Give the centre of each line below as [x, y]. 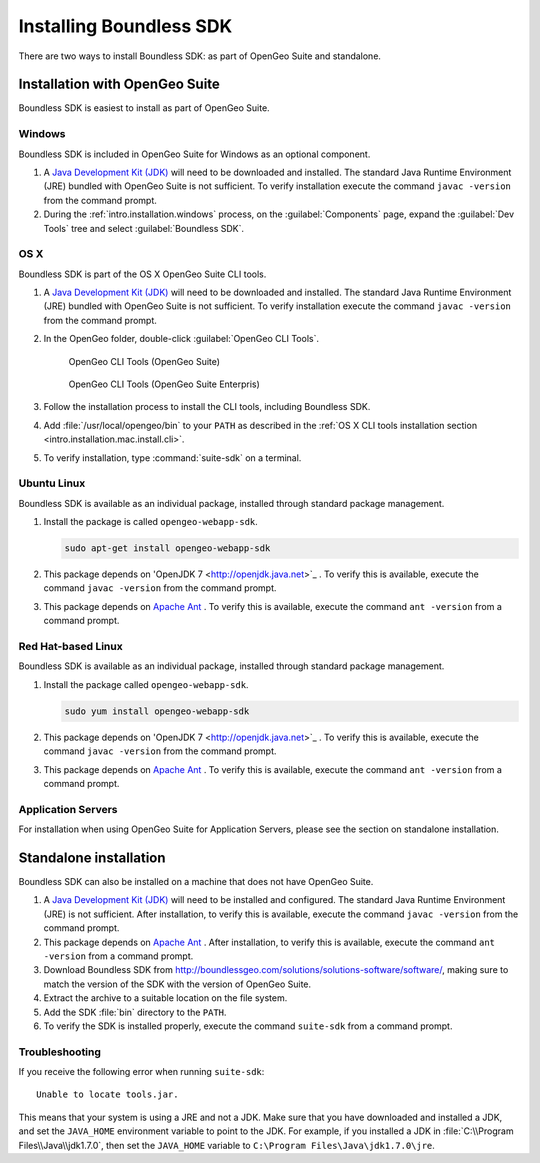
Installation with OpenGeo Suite [119, 84]
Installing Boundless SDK [125, 26]
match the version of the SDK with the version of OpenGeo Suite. [177, 984]
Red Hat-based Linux [71, 647]
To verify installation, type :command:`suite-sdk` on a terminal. [172, 457]
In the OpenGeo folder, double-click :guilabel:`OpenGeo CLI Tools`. [181, 339]
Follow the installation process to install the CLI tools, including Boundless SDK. [207, 407]
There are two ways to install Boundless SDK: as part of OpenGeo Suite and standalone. [200, 56]
